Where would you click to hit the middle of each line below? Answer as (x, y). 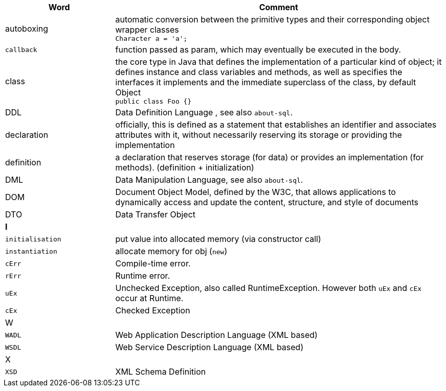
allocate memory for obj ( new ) (171, 251)
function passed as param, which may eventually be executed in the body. (258, 50)
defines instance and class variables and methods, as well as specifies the (259, 72)
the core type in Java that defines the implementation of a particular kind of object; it (278, 62)
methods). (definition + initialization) (185, 167)
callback (21, 50)
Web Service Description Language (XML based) (209, 347)
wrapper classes (147, 30)
